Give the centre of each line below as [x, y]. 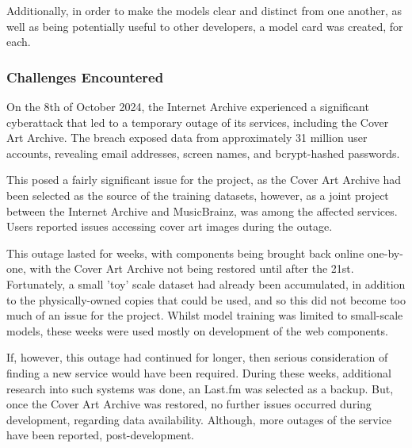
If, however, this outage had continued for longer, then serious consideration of [197, 357]
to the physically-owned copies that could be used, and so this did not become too [206, 299]
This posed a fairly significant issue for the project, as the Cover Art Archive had [204, 180]
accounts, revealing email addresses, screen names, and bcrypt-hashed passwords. [203, 153]
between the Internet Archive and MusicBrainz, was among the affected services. [202, 211]
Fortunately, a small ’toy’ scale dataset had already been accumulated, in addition [206, 283]
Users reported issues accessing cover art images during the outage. [170, 226]
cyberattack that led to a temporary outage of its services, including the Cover [198, 122]
